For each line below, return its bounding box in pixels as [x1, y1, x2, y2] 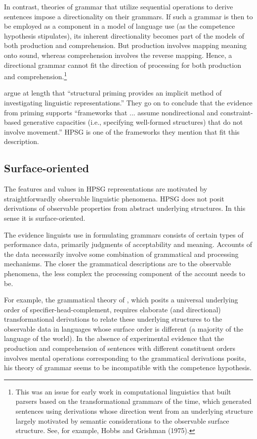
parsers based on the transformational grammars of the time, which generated [15, 396, 252, 406]
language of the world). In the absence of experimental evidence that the [4, 333, 224, 343]
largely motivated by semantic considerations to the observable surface [15, 415, 229, 426]
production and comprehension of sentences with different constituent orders [4, 343, 236, 353]
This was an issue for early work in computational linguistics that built [15, 386, 231, 396]
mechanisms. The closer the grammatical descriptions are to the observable [4, 258, 231, 269]
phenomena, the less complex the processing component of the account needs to [4, 268, 246, 278]
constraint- [220, 107, 253, 117]
